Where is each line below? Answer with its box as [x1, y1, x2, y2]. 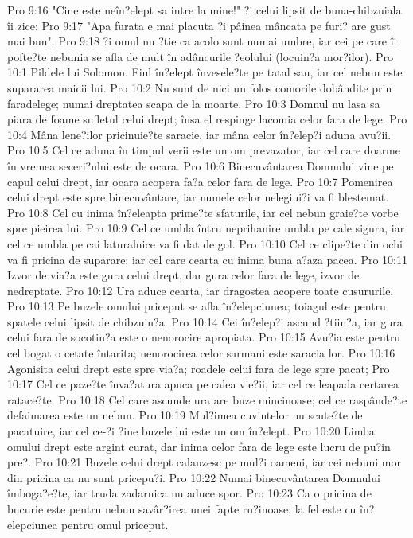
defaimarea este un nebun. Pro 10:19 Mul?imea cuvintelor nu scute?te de [7, 407, 363, 423]
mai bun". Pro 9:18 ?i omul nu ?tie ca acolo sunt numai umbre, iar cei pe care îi [7, 33, 397, 49]
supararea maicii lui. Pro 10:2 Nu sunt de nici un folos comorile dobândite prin [7, 79, 392, 96]
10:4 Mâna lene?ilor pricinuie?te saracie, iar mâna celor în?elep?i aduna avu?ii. [7, 126, 392, 142]
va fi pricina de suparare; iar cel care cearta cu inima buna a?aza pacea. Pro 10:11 [7, 251, 407, 267]
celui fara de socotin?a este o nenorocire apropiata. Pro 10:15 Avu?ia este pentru [7, 329, 401, 345]
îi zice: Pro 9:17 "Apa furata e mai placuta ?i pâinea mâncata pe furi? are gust [7, 17, 391, 33]
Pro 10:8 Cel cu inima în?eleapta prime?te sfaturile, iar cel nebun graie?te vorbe [7, 204, 399, 220]
